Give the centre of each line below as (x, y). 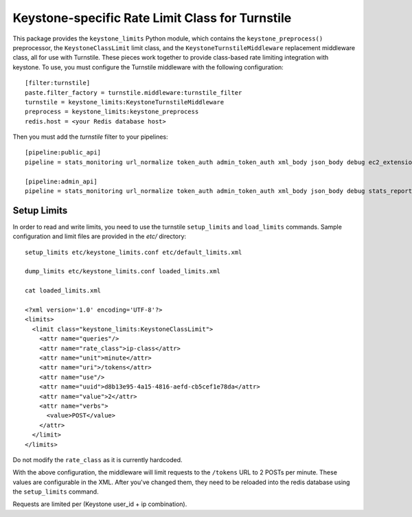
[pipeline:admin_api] (61, 181)
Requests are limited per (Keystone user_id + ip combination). (100, 504)
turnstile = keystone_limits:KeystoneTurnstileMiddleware (125, 102)
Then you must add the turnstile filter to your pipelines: (90, 137)
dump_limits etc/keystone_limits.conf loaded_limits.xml (123, 272)
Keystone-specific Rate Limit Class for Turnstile (152, 18)
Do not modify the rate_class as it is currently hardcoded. (98, 459)
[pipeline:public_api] (63, 152)
